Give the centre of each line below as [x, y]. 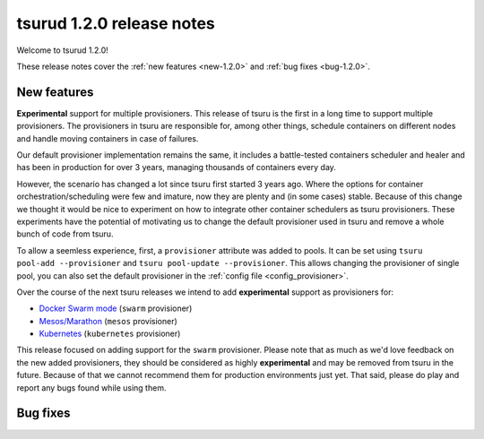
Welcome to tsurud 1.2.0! [63, 50]
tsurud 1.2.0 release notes [116, 23]
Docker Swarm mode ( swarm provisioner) [116, 308]
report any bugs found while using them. [91, 387]
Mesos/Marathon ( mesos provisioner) [108, 321]
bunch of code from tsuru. [65, 234]
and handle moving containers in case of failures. [108, 138]
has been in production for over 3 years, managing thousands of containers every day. [176, 168]
